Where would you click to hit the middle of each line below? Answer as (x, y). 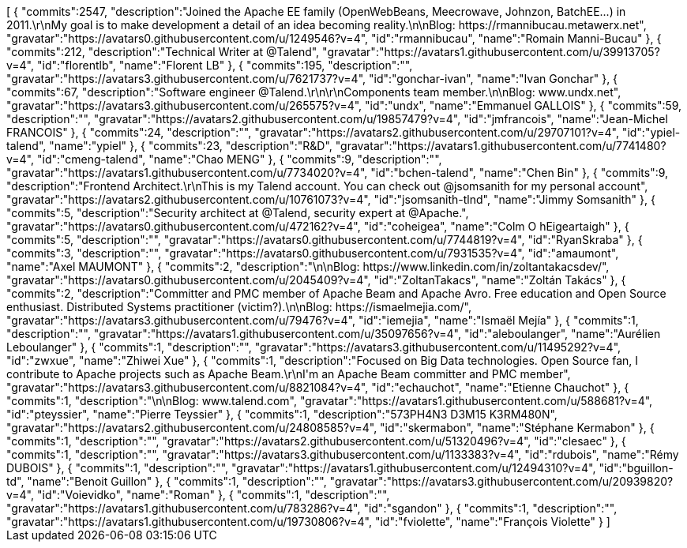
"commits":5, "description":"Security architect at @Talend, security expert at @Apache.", (238, 213)
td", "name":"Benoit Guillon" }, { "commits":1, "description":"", (167, 481)
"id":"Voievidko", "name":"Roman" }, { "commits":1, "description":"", (213, 495)
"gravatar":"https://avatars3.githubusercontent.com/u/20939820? (501, 481)
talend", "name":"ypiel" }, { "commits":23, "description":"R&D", (169, 146)
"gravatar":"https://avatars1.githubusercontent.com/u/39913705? (491, 52)
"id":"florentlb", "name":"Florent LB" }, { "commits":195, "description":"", (225, 65)
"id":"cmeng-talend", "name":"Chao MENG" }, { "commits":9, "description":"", (239, 159)
